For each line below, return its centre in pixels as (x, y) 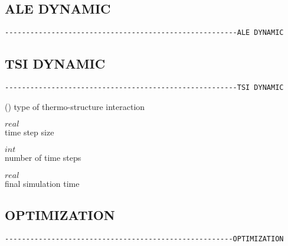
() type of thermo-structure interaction (75, 106)
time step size (30, 132)
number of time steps (43, 157)
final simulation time (42, 183)
